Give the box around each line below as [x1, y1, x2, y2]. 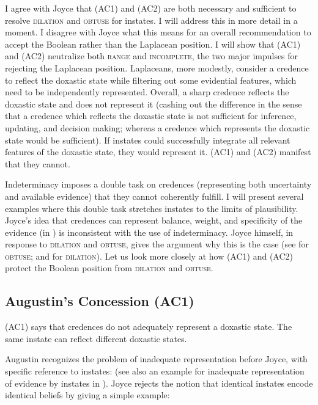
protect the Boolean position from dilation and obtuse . [5, 261, 213, 274]
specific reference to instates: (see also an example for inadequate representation [5, 365, 305, 378]
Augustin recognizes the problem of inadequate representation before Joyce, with [5, 352, 308, 365]
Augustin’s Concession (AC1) [5, 291, 194, 310]
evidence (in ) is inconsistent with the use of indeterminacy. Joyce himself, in [5, 225, 294, 238]
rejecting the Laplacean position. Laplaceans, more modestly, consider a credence [5, 61, 309, 74]
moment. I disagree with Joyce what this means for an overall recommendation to [5, 26, 311, 38]
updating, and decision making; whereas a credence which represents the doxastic [5, 121, 310, 134]
